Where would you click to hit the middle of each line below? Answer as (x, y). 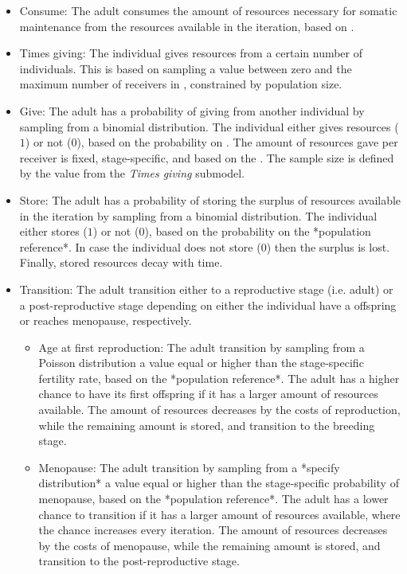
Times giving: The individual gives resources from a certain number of (191, 53)
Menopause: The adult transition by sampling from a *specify (189, 467)
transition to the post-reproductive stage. (139, 561)
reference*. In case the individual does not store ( (140, 246)
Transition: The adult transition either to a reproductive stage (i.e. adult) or (206, 289)
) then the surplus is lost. (328, 246)
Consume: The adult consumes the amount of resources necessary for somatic (208, 10)
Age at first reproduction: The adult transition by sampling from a (202, 347)
